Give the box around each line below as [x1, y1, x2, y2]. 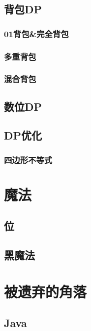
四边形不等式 [4, 153, 53, 166]
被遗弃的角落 [4, 281, 87, 301]
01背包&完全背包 [4, 27, 69, 40]
